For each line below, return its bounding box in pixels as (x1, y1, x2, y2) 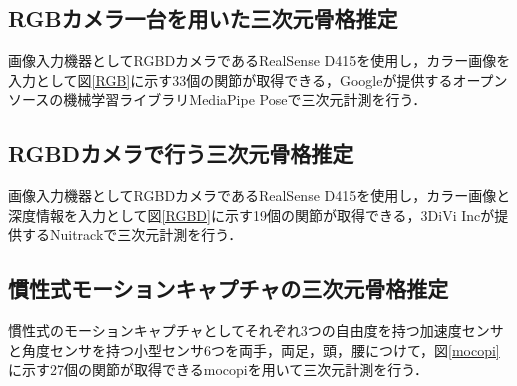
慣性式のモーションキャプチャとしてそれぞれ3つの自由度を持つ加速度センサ (8, 320, 504, 341)
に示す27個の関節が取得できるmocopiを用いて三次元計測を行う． (8, 359, 429, 380)
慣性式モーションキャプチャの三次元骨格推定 (8, 273, 449, 304)
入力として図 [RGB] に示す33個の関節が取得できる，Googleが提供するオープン (8, 69, 508, 90)
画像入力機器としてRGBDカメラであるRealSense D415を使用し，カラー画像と (8, 185, 511, 206)
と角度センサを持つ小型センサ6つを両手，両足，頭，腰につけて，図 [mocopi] (8, 339, 500, 360)
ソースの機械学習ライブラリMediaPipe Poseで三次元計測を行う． (8, 89, 427, 110)
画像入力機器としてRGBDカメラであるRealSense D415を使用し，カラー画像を (8, 50, 511, 71)
